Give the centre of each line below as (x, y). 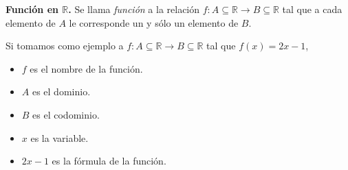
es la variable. (59, 137)
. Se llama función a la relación (134, 9)
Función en (32, 9)
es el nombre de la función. (86, 68)
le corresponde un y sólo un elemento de (154, 22)
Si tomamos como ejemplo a (65, 46)
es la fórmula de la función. (109, 161)
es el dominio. (61, 92)
